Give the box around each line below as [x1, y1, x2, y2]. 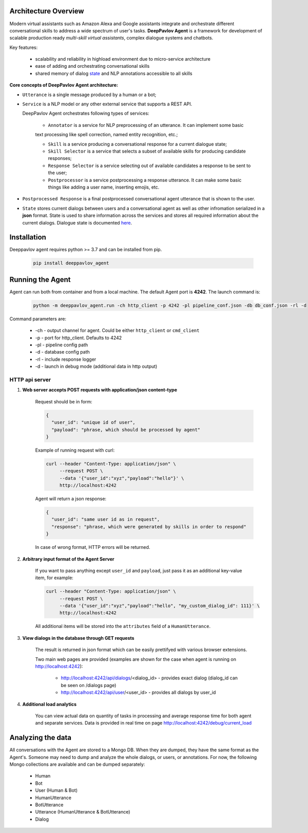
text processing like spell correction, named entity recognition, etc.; [35, 132, 178, 138]
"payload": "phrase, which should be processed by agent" [51, 427, 201, 433]
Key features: [9, 44, 38, 50]
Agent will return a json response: [35, 496, 107, 502]
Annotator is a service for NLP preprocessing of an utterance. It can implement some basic [48, 122, 244, 128]
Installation [9, 233, 46, 242]
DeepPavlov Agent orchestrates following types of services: [22, 110, 149, 117]
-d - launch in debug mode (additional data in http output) [35, 363, 158, 369]
